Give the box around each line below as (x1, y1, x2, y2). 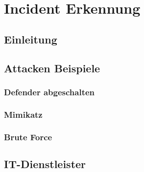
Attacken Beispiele (4, 60, 100, 75)
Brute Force (4, 130, 52, 143)
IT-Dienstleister (4, 156, 86, 171)
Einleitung (4, 31, 57, 46)
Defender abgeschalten (4, 86, 95, 98)
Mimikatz (4, 108, 43, 120)
